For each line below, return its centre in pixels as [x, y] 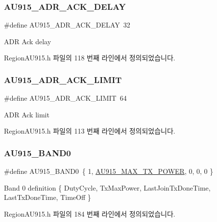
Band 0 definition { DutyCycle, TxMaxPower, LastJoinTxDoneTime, [107, 187]
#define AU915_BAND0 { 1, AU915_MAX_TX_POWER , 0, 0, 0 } [109, 171]
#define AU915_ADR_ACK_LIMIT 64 [65, 98]
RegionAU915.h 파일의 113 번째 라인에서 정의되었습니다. [90, 131]
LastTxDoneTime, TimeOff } [48, 197]
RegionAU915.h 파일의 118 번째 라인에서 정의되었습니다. [90, 58]
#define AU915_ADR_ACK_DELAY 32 [67, 25]
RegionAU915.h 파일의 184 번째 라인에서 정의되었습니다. [90, 214]
